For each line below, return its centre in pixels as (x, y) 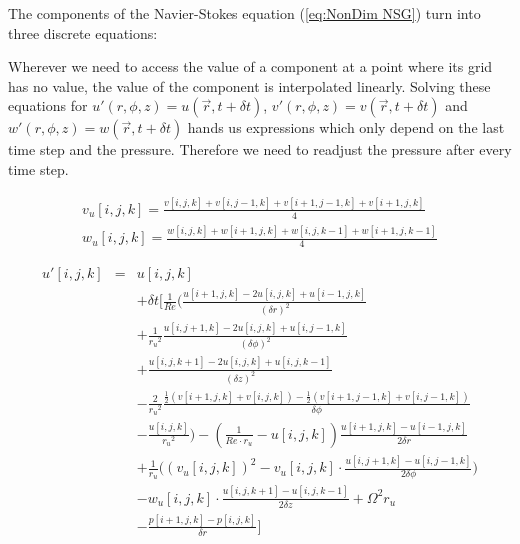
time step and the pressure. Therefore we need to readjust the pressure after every (260, 149)
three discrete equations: (83, 32)
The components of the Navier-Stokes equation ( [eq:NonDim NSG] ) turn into (244, 13)
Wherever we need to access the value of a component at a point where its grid (250, 66)
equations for (48, 105)
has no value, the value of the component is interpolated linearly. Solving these (249, 85)
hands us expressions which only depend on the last (346, 127)
